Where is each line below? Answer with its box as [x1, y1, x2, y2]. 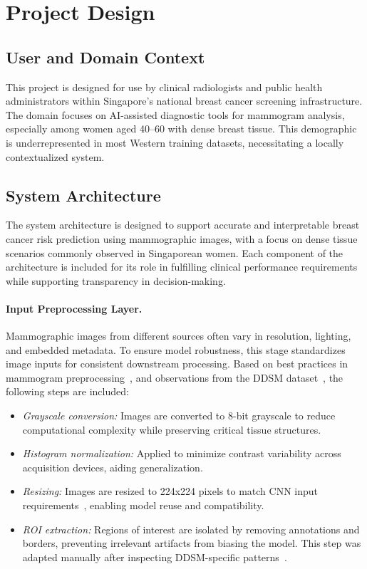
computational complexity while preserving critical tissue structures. [22, 422, 321, 437]
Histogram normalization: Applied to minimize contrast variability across [22, 446, 341, 461]
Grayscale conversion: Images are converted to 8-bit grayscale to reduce [22, 408, 336, 423]
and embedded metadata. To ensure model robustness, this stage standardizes [6, 342, 346, 357]
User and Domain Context [6, 46, 205, 68]
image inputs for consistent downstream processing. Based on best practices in [6, 356, 348, 371]
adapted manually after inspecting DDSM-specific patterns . [22, 549, 287, 564]
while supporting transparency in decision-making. [6, 273, 226, 288]
